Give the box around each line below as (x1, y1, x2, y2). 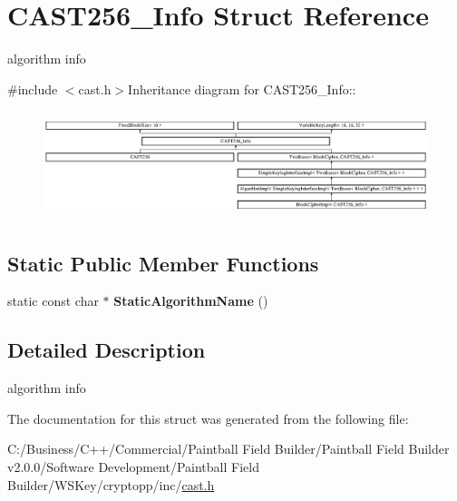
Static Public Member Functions (7, 249, 319, 277)
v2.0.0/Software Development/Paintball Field (7, 457, 259, 476)
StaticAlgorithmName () (113, 291, 268, 310)
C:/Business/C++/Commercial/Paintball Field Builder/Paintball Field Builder (7, 439, 450, 458)
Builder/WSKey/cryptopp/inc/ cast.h (7, 475, 215, 494)
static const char (7, 291, 99, 310)
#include (7, 79, 58, 98)
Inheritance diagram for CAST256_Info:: (128, 79, 356, 98)
